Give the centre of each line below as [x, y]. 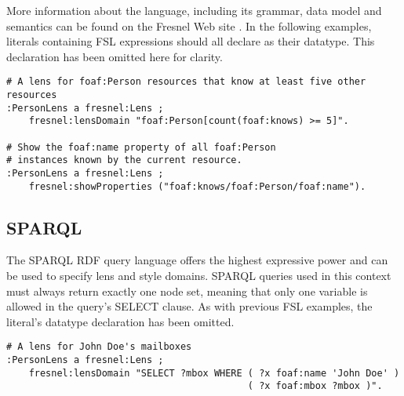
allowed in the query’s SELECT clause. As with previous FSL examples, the [189, 306]
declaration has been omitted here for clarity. [115, 56]
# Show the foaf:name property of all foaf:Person [141, 147]
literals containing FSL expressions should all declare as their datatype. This [191, 41]
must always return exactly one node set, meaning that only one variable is [187, 291]
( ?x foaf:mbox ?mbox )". [315, 386]
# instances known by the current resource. [124, 160]
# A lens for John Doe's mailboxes [99, 347]
